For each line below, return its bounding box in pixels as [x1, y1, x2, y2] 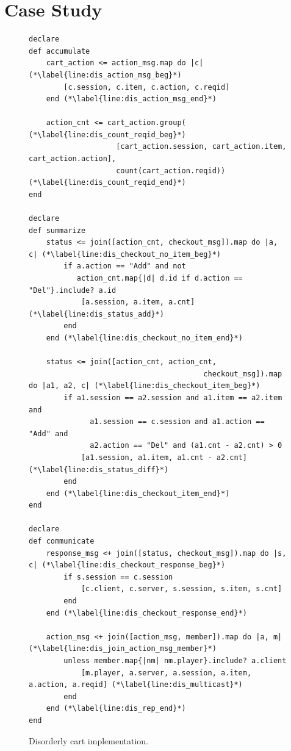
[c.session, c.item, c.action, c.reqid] [63, 82, 230, 92]
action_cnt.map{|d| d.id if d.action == [76, 274, 243, 282]
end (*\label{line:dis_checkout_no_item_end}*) [46, 333, 243, 342]
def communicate [29, 537, 95, 546]
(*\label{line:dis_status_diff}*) [29, 465, 169, 474]
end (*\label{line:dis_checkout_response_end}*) [46, 608, 247, 617]
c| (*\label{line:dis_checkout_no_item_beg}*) [29, 250, 221, 259]
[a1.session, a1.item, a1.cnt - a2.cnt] [81, 453, 247, 462]
